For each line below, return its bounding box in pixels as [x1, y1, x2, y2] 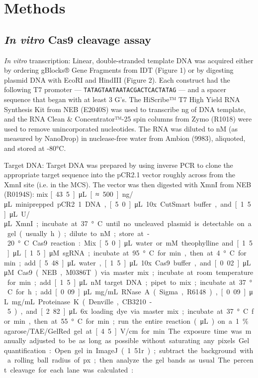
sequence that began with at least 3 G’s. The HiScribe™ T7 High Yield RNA [4, 94, 240, 105]
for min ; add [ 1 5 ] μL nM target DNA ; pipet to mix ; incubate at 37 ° [7, 276, 253, 287]
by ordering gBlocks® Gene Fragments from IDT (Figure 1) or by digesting [4, 65, 234, 75]
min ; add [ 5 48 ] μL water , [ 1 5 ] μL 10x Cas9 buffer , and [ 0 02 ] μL [4, 257, 251, 267]
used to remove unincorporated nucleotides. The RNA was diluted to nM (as [4, 123, 238, 133]
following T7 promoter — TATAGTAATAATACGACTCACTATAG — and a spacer [4, 84, 226, 95]
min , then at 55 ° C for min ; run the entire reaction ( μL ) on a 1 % [13, 316, 249, 326]
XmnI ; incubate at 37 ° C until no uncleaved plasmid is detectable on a [15, 218, 252, 229]
